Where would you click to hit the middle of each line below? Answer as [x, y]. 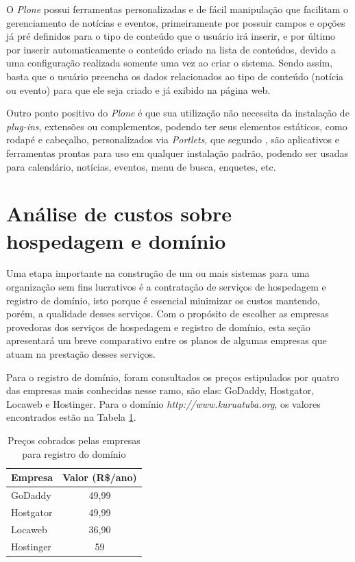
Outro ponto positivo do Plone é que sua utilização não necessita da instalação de [178, 113]
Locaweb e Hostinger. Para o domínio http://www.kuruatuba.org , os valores [163, 403]
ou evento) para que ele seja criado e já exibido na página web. [138, 89]
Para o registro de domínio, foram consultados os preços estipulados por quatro [173, 377]
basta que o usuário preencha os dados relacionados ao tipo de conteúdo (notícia [175, 76]
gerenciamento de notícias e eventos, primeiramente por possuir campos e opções [176, 22]
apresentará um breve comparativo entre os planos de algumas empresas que [167, 340]
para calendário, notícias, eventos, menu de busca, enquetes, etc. [141, 166]
